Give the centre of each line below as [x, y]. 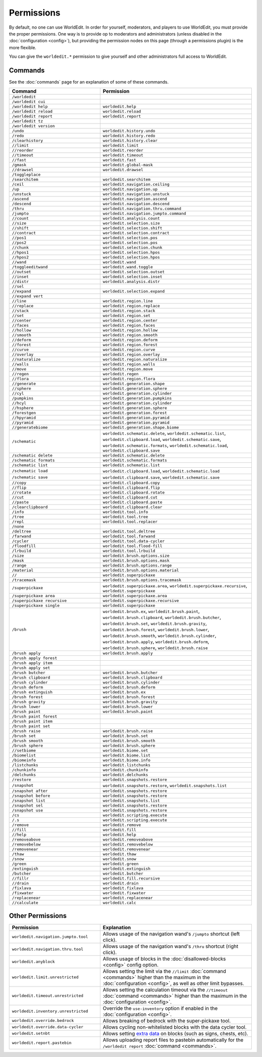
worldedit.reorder [123, 150]
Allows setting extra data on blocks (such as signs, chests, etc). [175, 1033]
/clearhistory [27, 141]
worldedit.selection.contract [136, 233]
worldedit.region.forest [130, 345]
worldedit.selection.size [131, 223]
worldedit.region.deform [130, 340]
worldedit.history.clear [130, 141]
